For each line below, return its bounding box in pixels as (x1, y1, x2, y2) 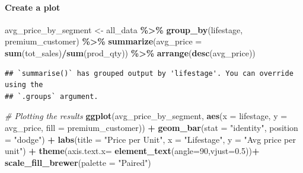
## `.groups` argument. (5, 92, 98, 101)
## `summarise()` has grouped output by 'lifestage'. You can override (5, 69, 294, 78)
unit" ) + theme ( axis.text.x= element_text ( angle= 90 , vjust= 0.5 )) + (5, 145, 260, 157)
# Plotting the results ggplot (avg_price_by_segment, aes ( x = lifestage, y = (5, 110, 288, 122)
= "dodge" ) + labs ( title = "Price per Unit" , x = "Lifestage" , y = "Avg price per (5, 133, 296, 145)
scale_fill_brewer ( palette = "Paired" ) (5, 156, 151, 168)
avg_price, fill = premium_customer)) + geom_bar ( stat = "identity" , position (5, 121, 298, 133)
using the (5, 81, 43, 89)
